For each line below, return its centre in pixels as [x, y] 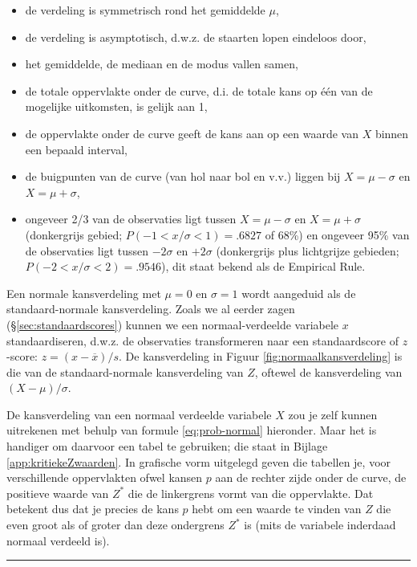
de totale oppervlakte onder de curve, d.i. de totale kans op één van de [199, 90]
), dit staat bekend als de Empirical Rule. [263, 266]
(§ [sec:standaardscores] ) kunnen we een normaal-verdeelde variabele [173, 324]
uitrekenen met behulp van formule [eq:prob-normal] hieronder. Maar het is [192, 430]
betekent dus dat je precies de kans [93, 509]
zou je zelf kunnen [333, 414]
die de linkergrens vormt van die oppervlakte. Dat [251, 493]
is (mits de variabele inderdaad [320, 525]
